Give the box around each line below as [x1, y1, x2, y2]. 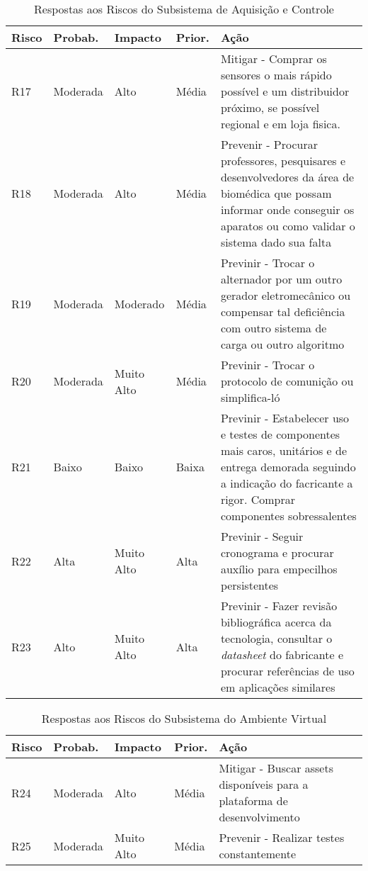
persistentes [220, 577, 279, 593]
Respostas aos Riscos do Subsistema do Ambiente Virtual [41, 710, 327, 726]
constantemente [219, 845, 296, 862]
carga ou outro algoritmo [220, 336, 345, 352]
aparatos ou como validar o [220, 218, 355, 234]
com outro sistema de [220, 320, 327, 336]
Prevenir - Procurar [220, 136, 318, 152]
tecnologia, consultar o [220, 630, 333, 646]
